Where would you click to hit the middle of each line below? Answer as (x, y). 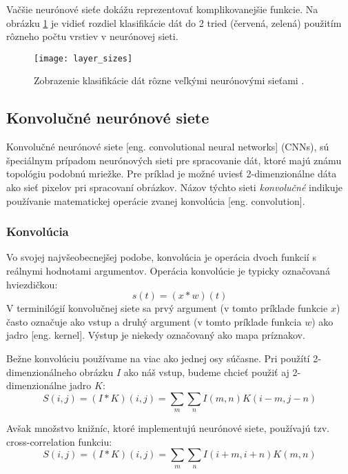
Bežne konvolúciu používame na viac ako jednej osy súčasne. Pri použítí (158, 358)
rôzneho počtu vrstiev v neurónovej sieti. (92, 36)
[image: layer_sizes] (83, 58)
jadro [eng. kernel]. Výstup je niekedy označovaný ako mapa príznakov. (156, 335)
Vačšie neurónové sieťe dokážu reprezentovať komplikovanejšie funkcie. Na (162, 9)
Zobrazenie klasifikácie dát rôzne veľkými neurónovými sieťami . (169, 80)
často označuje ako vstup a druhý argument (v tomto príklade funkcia (154, 321)
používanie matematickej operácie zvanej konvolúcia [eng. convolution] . (156, 200)
